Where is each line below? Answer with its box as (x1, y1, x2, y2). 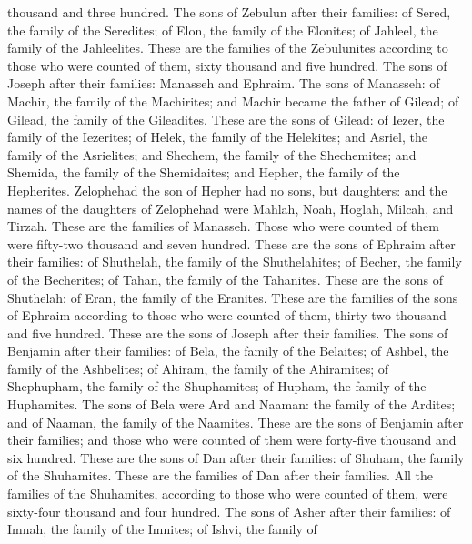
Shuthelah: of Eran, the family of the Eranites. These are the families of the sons (7, 287, 458, 307)
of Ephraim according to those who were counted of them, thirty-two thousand (7, 306, 447, 325)
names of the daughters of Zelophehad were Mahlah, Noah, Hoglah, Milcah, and (7, 198, 454, 217)
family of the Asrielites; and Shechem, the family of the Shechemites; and (7, 145, 417, 164)
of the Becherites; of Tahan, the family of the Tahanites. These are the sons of (7, 269, 443, 288)
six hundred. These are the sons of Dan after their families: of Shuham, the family (7, 448, 465, 467)
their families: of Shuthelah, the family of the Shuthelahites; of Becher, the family (7, 252, 462, 271)
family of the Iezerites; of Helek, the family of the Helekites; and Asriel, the (7, 127, 427, 146)
